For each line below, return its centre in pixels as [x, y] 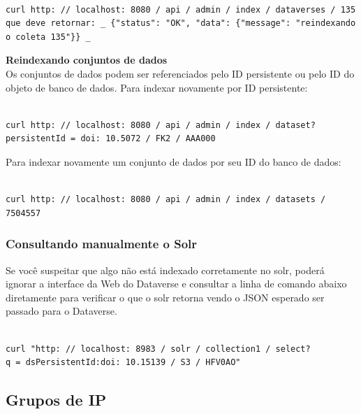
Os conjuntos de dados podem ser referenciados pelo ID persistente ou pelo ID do [180, 73]
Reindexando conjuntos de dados [87, 60]
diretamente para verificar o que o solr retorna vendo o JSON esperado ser [165, 297]
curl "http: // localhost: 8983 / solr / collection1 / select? [158, 349]
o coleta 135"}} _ [48, 37]
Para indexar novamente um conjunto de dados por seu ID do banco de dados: [174, 161]
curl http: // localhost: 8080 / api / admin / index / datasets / [166, 200]
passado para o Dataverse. [61, 311]
